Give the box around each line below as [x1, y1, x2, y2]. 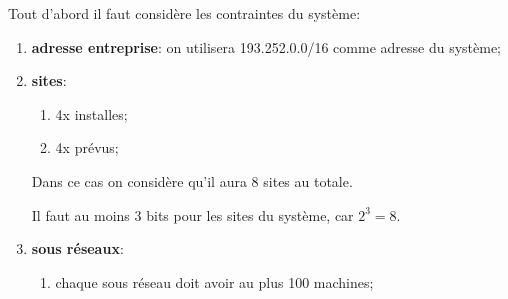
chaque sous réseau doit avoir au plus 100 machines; [55, 271, 374, 292]
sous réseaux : [31, 238, 124, 259]
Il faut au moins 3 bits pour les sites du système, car [31, 204, 354, 225]
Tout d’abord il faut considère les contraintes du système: [8, 3, 361, 23]
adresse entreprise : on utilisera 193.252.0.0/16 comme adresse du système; [31, 36, 501, 57]
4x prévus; [55, 137, 119, 158]
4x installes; [55, 103, 128, 124]
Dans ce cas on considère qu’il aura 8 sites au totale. [31, 170, 353, 191]
